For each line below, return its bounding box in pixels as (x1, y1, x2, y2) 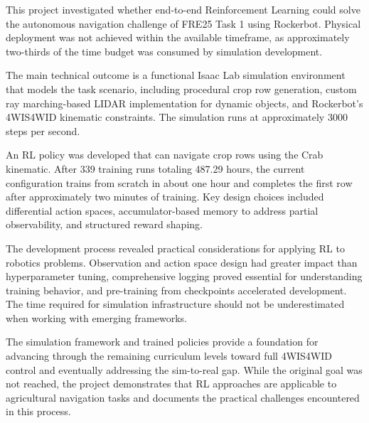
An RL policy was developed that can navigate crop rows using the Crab (6, 147, 323, 162)
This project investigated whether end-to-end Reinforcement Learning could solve (6, 2, 360, 16)
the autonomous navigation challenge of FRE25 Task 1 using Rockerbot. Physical (6, 16, 361, 31)
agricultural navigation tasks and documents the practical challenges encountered (6, 390, 360, 405)
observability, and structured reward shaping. (6, 217, 203, 232)
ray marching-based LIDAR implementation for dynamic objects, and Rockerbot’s (6, 95, 363, 110)
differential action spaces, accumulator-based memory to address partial (6, 203, 319, 218)
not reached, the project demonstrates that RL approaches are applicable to (6, 376, 337, 391)
